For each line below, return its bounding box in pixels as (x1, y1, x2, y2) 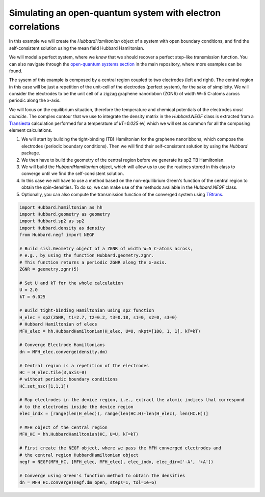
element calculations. (9, 127, 53, 133)
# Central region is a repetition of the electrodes (19, 363, 149, 368)
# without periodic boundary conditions (19, 377, 118, 382)
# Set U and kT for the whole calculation (19, 280, 123, 286)
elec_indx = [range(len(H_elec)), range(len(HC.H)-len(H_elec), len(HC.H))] (19, 411, 209, 416)
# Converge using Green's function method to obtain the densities (19, 472, 185, 478)
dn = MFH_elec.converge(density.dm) (19, 349, 108, 354)
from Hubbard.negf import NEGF (19, 232, 95, 238)
